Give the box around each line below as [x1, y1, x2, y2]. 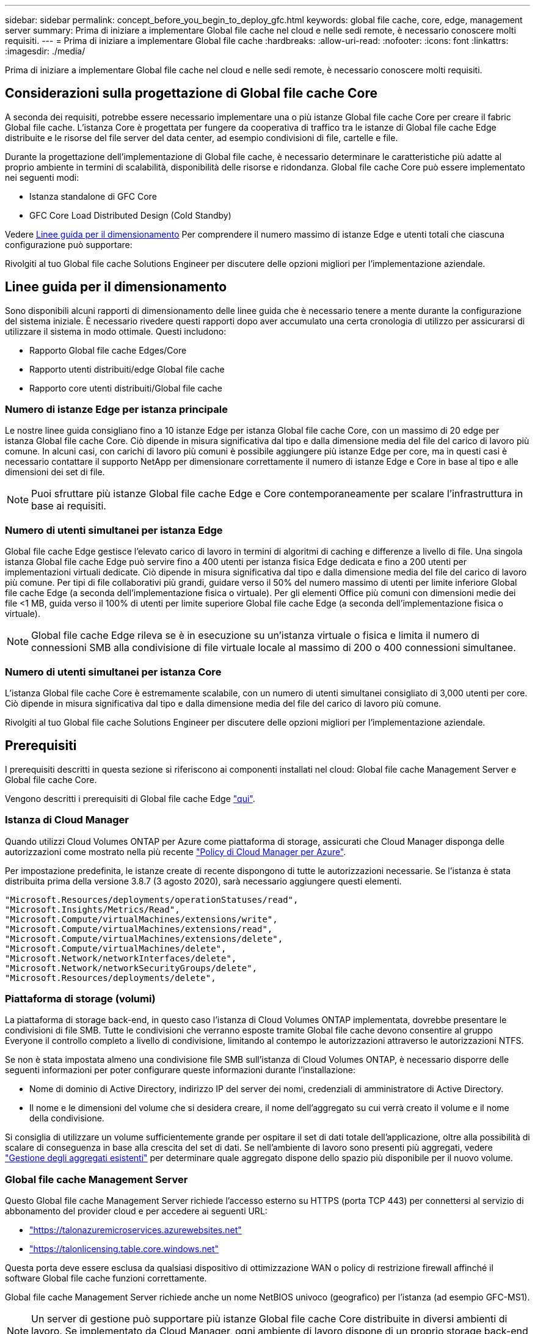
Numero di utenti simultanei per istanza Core [5, 665, 222, 678]
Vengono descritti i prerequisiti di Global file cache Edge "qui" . [5, 793, 255, 804]
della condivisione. [29, 1113, 104, 1124]
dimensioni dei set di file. [5, 467, 105, 478]
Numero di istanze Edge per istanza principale [5, 403, 228, 416]
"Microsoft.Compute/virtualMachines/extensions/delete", [5, 933, 283, 944]
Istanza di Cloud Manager [5, 814, 129, 826]
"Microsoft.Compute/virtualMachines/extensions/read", [5, 924, 273, 934]
